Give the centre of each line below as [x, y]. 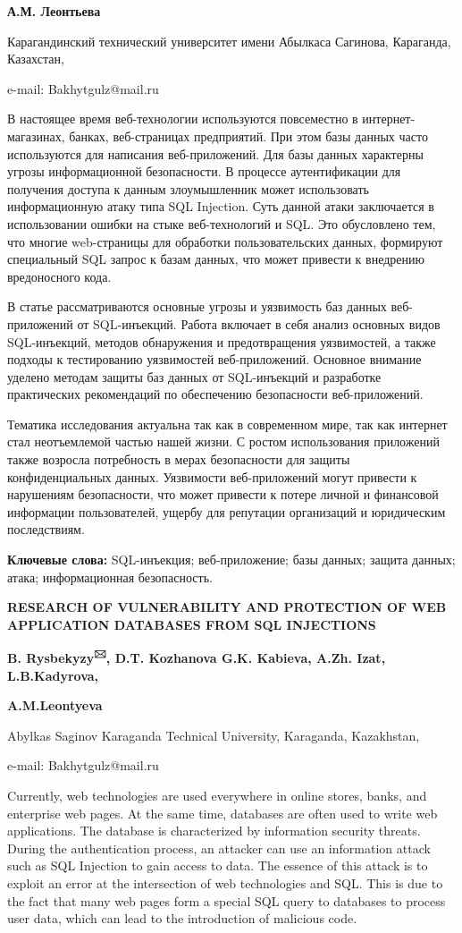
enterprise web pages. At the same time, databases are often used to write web [223, 813]
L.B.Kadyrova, [53, 675]
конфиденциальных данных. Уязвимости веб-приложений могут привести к [212, 476]
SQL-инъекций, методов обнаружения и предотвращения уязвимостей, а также [222, 341]
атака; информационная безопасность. [110, 577]
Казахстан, [36, 59]
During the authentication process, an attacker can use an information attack [219, 848]
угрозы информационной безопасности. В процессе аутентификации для [204, 171]
